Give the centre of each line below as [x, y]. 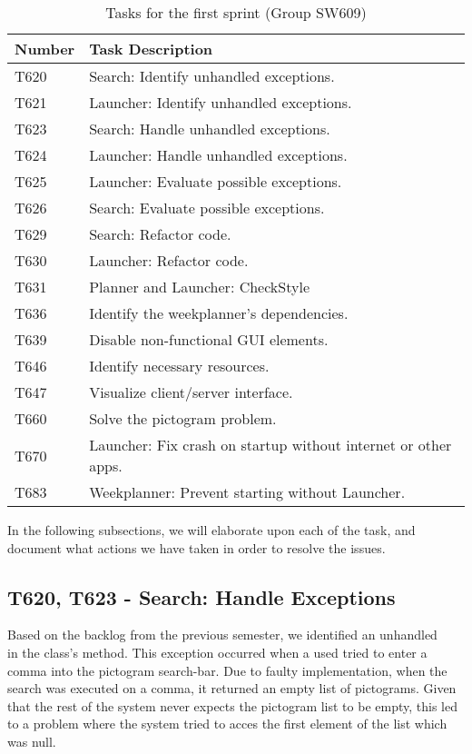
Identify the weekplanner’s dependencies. [219, 313]
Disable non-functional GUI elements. [209, 339]
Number [45, 49]
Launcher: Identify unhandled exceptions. [221, 102]
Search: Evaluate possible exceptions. [207, 208]
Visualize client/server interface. [191, 392]
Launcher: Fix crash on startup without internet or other [270, 445]
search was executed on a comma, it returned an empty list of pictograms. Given [232, 688]
